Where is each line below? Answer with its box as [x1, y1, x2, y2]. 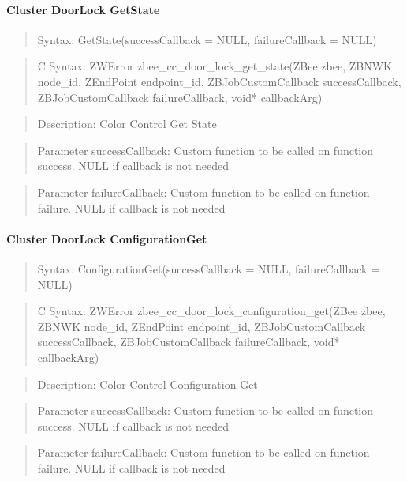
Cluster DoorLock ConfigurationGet [6, 230, 207, 247]
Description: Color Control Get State [37, 115, 217, 132]
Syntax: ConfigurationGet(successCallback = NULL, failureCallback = [37, 260, 380, 277]
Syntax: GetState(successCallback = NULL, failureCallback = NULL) [37, 31, 377, 47]
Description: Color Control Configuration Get [37, 375, 258, 392]
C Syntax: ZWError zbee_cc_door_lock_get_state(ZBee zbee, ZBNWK [37, 58, 392, 74]
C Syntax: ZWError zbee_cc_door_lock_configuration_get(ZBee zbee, [37, 303, 386, 319]
